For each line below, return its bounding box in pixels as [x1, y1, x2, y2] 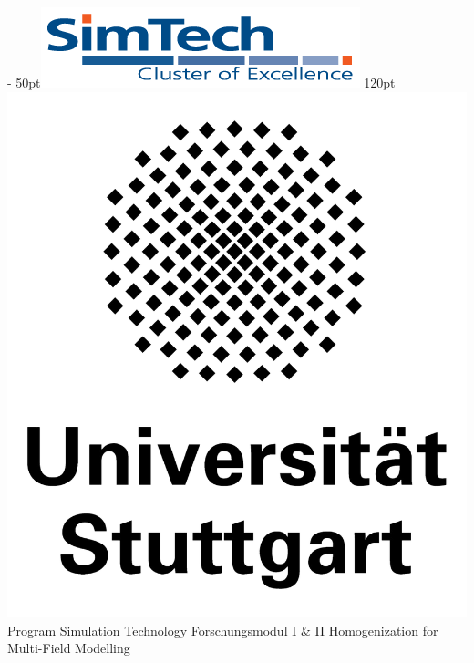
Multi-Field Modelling [7, 638, 130, 658]
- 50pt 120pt [7, 73, 396, 91]
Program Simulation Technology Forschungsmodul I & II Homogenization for [7, 620, 438, 639]
